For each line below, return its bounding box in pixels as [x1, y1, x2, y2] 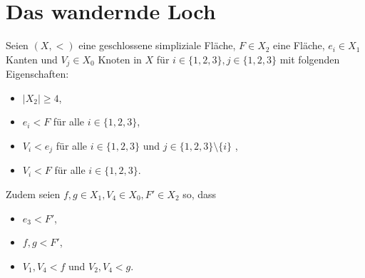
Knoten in [98, 51, 142, 66]
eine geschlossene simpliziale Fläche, [78, 38, 236, 53]
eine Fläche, [273, 38, 325, 53]
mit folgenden [279, 51, 340, 66]
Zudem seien [6, 187, 61, 201]
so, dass [182, 187, 217, 201]
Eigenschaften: [6, 66, 69, 81]
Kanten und [6, 51, 58, 66]
